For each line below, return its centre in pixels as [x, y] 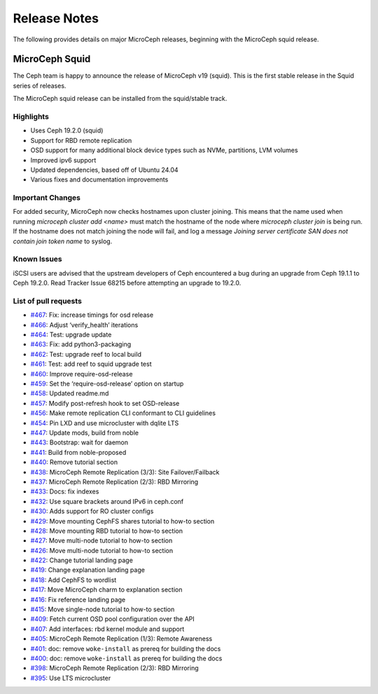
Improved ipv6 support [63, 160]
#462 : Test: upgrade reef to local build [86, 354]
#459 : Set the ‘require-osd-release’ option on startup [107, 384]
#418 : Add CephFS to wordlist [73, 580]
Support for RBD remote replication [81, 140]
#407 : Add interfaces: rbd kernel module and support [107, 629]
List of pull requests [47, 301]
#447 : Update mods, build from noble [85, 433]
